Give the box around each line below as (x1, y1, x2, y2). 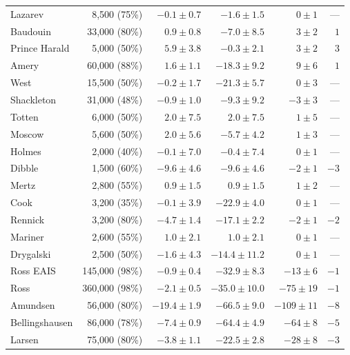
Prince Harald (10, 41, 70, 55)
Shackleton (10, 92, 57, 106)
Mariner (10, 229, 44, 243)
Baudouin (10, 23, 51, 38)
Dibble (10, 161, 39, 175)
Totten (10, 109, 39, 123)
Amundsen (10, 298, 55, 312)
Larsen (10, 332, 39, 346)
